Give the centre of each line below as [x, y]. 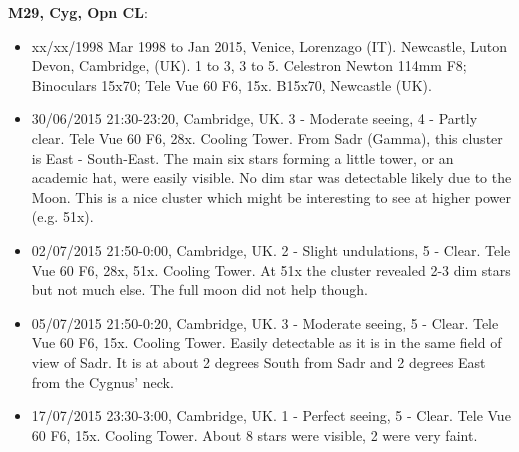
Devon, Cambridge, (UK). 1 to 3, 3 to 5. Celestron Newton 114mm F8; [249, 65]
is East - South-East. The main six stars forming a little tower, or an [242, 157]
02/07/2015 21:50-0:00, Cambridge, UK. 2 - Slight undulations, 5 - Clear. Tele [271, 249]
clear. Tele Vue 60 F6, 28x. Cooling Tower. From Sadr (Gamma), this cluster [267, 137]
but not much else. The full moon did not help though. [199, 289]
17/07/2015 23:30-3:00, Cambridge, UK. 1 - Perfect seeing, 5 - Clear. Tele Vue [271, 415]
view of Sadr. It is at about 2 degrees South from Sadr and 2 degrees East [258, 361]
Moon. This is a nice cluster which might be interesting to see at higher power [271, 196]
